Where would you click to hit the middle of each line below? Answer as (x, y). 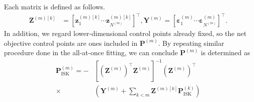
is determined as (226, 52)
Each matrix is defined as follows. (55, 6)
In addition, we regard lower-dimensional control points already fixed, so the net (125, 33)
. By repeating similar (191, 43)
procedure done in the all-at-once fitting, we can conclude (91, 52)
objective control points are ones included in (71, 43)
